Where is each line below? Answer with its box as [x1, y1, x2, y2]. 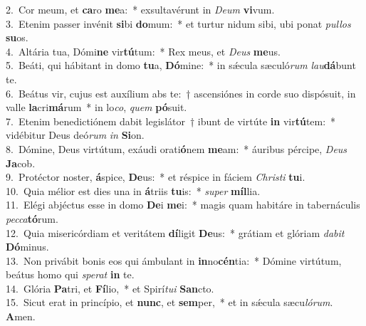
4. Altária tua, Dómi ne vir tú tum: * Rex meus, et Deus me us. [6, 43, 281, 58]
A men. [6, 309, 36, 324]
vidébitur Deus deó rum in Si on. [6, 127, 145, 142]
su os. [6, 30, 28, 45]
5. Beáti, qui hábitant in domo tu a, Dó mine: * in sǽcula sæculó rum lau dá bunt [6, 58, 356, 73]
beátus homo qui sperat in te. [6, 267, 135, 282]
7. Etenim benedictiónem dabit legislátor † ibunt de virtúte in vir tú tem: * [6, 113, 336, 128]
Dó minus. [6, 239, 49, 254]
